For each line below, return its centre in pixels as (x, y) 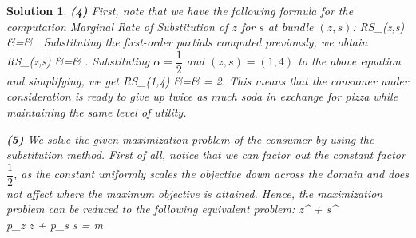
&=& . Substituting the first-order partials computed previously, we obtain (187, 42)
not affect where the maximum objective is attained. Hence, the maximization (195, 193)
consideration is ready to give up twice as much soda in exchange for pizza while (202, 96)
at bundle (291, 26)
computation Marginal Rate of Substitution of (117, 26)
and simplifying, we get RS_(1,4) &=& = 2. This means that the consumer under (208, 80)
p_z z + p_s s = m (55, 225)
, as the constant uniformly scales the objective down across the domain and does (211, 174)
